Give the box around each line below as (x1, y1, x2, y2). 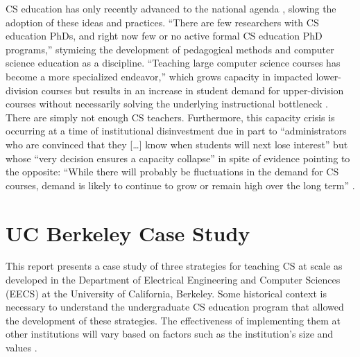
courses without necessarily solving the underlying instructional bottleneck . (6, 96, 328, 111)
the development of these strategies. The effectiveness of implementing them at (6, 313, 341, 327)
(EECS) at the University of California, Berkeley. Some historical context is (6, 286, 327, 300)
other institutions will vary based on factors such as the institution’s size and (6, 326, 334, 341)
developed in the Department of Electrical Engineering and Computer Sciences (6, 272, 341, 287)
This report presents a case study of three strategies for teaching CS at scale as (6, 259, 343, 273)
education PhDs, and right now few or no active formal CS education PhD (6, 28, 323, 43)
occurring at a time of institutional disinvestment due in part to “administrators (6, 123, 347, 138)
